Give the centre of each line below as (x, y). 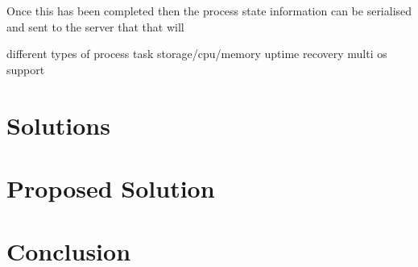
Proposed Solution (111, 188)
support (26, 69)
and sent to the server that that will (95, 26)
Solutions (58, 125)
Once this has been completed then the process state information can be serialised (209, 10)
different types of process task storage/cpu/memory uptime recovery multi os (197, 54)
